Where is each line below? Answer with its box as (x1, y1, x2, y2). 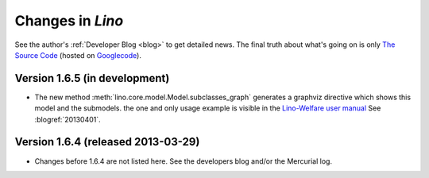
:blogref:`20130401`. (34, 114, 101, 124)
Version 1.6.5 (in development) (14, 72, 170, 85)
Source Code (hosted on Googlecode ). (14, 50, 142, 60)
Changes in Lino (14, 12, 124, 29)
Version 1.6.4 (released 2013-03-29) (14, 135, 200, 149)
